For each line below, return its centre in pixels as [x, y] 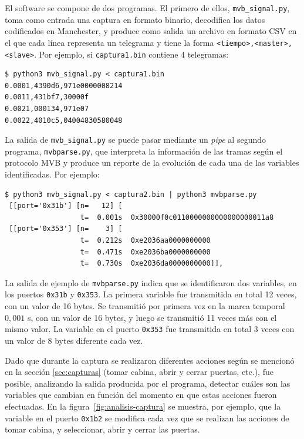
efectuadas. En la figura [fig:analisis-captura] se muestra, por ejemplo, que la [143, 406]
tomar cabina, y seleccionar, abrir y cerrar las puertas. [102, 429]
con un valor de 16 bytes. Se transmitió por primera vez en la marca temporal [145, 306]
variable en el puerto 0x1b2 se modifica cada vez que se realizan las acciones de [147, 418]
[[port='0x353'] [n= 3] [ [66, 229]
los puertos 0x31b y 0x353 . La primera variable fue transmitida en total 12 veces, [151, 294]
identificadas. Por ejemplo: [52, 174]
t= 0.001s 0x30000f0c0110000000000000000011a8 [177, 217]
